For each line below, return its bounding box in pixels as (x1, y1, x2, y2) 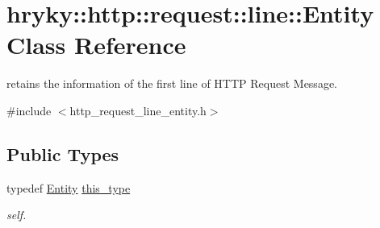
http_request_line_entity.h (69, 102, 207, 118)
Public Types (6, 141, 119, 166)
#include (6, 102, 52, 118)
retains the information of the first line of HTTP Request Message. (6, 75, 337, 92)
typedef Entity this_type (6, 179, 131, 196)
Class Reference (6, 28, 186, 61)
